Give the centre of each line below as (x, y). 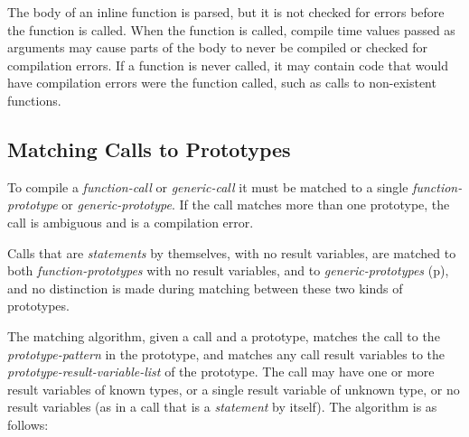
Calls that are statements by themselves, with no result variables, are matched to (232, 252)
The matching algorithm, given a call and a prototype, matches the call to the (224, 335)
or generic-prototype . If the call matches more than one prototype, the (256, 205)
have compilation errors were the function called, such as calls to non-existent (222, 83)
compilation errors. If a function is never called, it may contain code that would (228, 65)
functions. (34, 100)
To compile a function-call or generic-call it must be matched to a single (208, 186)
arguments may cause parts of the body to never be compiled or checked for (218, 47)
